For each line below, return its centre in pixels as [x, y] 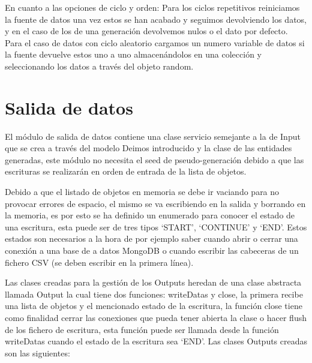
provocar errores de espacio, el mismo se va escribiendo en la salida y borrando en [155, 203]
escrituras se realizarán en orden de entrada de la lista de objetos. [126, 171]
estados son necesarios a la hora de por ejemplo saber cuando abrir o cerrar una [151, 238]
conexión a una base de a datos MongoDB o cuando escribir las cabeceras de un [152, 250]
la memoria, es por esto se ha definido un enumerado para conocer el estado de [150, 215]
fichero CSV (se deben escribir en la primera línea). [99, 262]
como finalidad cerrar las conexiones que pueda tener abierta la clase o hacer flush [156, 317]
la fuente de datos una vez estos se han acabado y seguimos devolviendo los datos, [156, 19]
